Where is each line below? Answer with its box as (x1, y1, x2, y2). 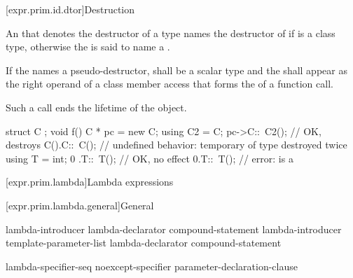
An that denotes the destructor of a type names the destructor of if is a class (6, 25, 335, 40)
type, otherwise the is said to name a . (6, 39, 170, 54)
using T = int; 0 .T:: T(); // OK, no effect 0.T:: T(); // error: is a (6, 151, 293, 165)
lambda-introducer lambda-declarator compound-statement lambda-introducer (6, 221, 342, 236)
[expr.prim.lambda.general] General (6, 197, 154, 212)
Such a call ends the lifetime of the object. (6, 99, 187, 114)
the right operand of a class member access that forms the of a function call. (6, 76, 333, 91)
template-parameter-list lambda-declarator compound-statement (6, 235, 282, 250)
